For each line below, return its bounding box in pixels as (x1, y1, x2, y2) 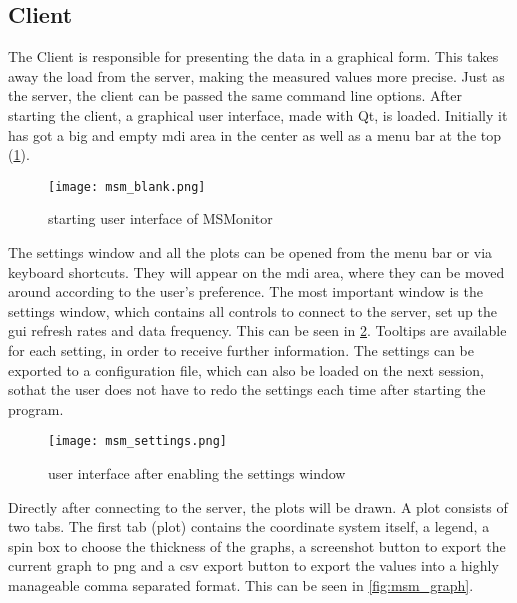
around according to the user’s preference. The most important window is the (8, 281, 483, 302)
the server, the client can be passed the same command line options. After (8, 85, 462, 106)
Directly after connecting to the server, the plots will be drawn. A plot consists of (8, 496, 508, 517)
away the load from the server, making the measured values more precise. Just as (8, 65, 505, 86)
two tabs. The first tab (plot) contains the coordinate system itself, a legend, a (8, 516, 490, 537)
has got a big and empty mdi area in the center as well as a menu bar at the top (8, 124, 502, 145)
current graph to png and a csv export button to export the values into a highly (8, 555, 499, 576)
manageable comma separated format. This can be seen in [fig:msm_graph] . (8, 574, 474, 595)
